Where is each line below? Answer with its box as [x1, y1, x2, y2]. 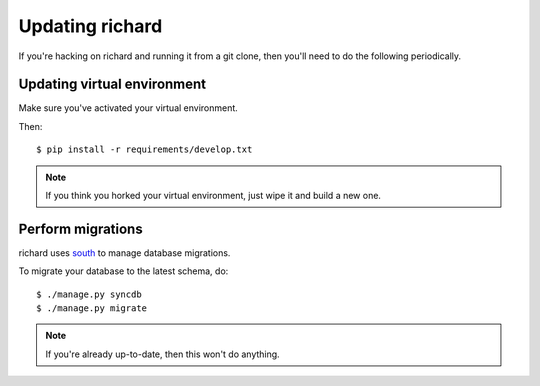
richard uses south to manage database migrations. [18, 246, 231, 259]
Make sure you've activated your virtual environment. [18, 102, 239, 114]
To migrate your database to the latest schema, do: [18, 265, 229, 277]
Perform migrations [18, 220, 144, 237]
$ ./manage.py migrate [36, 303, 148, 314]
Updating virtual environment [18, 76, 207, 93]
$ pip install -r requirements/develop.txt [36, 144, 253, 155]
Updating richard [18, 15, 163, 37]
